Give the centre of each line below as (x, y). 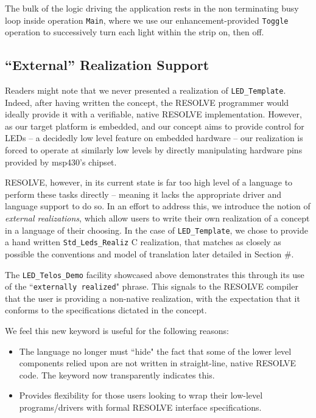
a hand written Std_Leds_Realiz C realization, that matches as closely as (143, 242)
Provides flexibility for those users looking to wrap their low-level (141, 395)
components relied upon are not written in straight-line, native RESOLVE (157, 363)
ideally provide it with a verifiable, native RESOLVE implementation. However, (153, 114)
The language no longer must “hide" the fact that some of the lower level (155, 351)
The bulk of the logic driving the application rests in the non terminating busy (152, 8)
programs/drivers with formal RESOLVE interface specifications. (140, 407)
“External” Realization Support (107, 65)
